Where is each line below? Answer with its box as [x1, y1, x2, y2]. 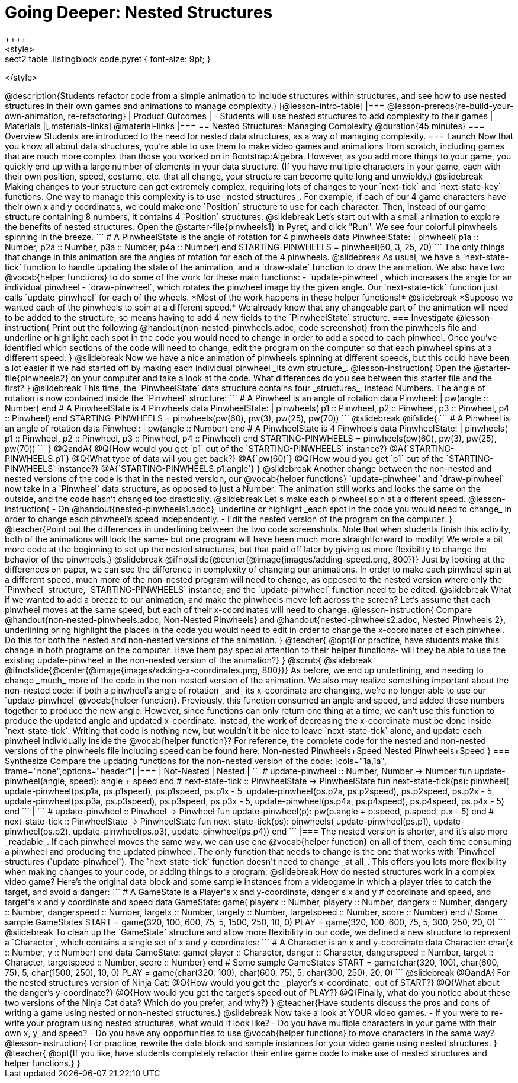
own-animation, [5, 110, 66, 121]
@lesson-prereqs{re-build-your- [387, 100, 514, 111]
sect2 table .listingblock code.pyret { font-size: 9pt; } [5, 53, 211, 64]
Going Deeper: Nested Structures [5, 2, 273, 23]
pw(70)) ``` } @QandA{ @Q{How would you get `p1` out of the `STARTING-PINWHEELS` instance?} [5, 443, 388, 453]
